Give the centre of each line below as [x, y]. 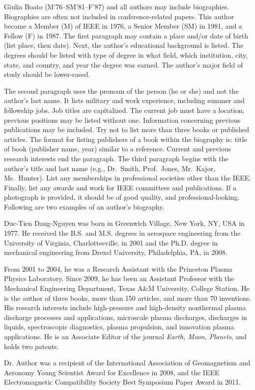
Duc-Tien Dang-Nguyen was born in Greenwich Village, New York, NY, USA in [124, 223]
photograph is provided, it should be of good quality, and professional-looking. [122, 197]
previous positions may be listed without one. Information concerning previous [122, 120]
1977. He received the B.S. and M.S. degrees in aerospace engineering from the [122, 233]
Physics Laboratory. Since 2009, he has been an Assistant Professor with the [119, 278]
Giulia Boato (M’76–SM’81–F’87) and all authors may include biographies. [117, 6]
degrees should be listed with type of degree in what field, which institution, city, [126, 54]
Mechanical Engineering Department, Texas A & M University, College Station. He [127, 288]
